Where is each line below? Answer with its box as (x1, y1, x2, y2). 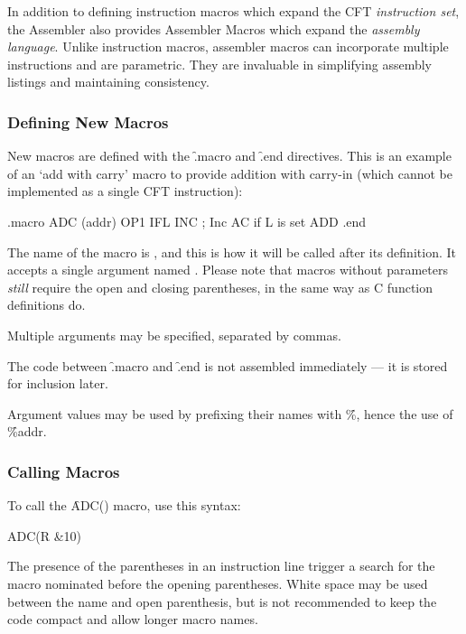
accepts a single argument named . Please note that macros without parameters (7, 260, 448, 279)
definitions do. (7, 295, 86, 314)
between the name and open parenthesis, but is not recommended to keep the (7, 592, 437, 611)
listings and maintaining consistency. (7, 72, 210, 91)
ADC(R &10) (7, 526, 82, 545)
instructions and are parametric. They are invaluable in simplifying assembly (7, 54, 432, 73)
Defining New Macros (7, 110, 169, 133)
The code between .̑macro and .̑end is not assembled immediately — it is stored (7, 356, 448, 375)
